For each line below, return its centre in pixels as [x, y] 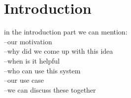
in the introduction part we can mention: [66, 32]
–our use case [24, 80]
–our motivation [28, 41]
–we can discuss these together [50, 89]
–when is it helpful [32, 60]
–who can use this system [42, 70]
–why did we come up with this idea [59, 51]
